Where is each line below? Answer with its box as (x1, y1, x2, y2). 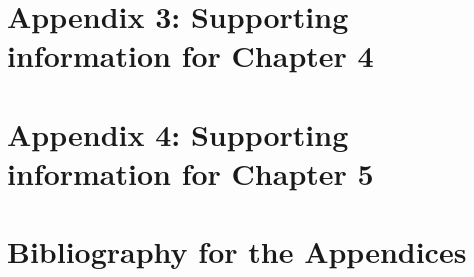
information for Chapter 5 (7, 152, 374, 193)
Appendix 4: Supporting (7, 113, 349, 154)
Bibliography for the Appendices (7, 231, 467, 272)
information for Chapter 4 (7, 35, 374, 76)
